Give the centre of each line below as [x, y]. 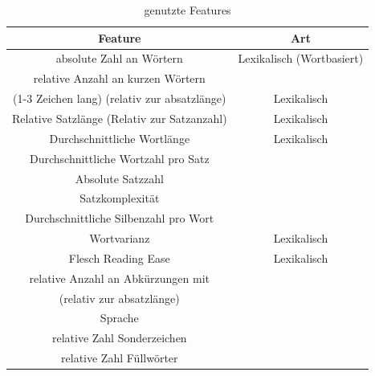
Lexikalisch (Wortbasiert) [301, 58]
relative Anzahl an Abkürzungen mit [120, 278]
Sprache [119, 318]
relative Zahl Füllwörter [120, 358]
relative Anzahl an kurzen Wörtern [119, 78]
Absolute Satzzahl [119, 178]
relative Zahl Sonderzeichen [119, 338]
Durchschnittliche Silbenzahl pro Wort [120, 218]
